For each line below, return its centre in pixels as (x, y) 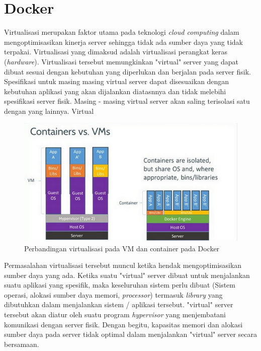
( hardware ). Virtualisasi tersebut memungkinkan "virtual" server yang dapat (121, 61)
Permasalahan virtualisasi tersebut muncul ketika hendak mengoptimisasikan (123, 265)
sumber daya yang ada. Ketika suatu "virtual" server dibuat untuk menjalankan (127, 275)
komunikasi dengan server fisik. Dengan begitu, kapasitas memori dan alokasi (123, 324)
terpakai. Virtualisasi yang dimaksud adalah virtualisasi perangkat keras (116, 52)
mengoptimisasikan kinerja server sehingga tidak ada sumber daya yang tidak (124, 42)
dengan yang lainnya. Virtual (49, 111)
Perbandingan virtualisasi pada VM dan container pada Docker (122, 248)
